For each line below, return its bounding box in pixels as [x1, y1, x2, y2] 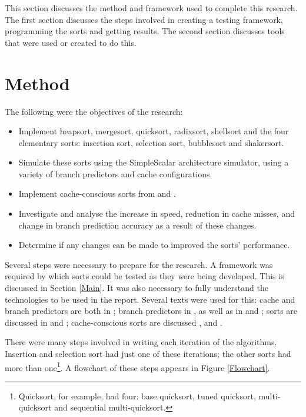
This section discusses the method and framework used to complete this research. [5, 2, 298, 14]
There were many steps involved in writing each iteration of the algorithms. [5, 336, 277, 348]
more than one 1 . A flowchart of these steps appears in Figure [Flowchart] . [5, 359, 270, 373]
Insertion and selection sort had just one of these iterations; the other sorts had [5, 347, 291, 359]
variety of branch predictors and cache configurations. [18, 167, 212, 180]
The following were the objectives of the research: [5, 105, 183, 117]
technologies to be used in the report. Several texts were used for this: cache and [5, 293, 295, 305]
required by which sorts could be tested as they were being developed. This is [5, 270, 284, 282]
